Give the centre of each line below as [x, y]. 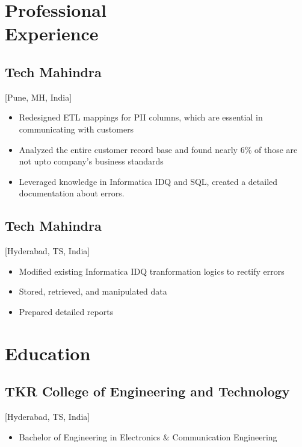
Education [48, 353]
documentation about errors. [72, 193]
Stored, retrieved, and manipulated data [93, 291]
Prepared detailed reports [66, 311]
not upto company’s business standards [91, 161]
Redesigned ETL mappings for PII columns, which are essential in [141, 117]
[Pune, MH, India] [39, 97]
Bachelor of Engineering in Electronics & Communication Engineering [148, 436]
